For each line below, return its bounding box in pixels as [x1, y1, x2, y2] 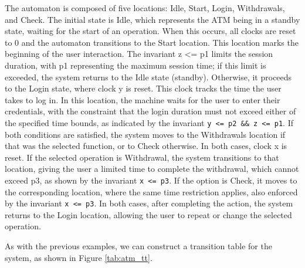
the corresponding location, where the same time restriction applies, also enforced [5, 185, 298, 198]
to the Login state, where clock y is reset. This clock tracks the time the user [5, 82, 282, 94]
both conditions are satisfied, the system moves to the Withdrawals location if [5, 128, 286, 140]
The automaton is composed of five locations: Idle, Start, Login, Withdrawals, [5, 2, 285, 13]
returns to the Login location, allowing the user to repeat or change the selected [5, 208, 292, 220]
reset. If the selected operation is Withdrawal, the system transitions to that [5, 151, 279, 163]
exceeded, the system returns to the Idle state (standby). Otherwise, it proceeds [5, 70, 292, 83]
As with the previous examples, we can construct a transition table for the [5, 240, 272, 252]
